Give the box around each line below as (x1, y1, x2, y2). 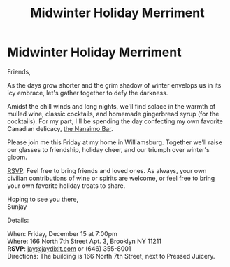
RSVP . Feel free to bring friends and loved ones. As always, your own (7, 166, 207, 174)
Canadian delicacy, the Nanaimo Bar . (7, 124, 113, 132)
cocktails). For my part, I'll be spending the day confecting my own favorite (7, 117, 224, 125)
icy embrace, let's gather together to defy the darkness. (7, 88, 168, 97)
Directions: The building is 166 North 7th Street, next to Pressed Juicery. (7, 252, 215, 260)
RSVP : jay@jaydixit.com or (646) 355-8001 (7, 244, 131, 253)
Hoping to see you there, (7, 195, 79, 203)
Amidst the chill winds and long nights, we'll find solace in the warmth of (7, 102, 216, 110)
